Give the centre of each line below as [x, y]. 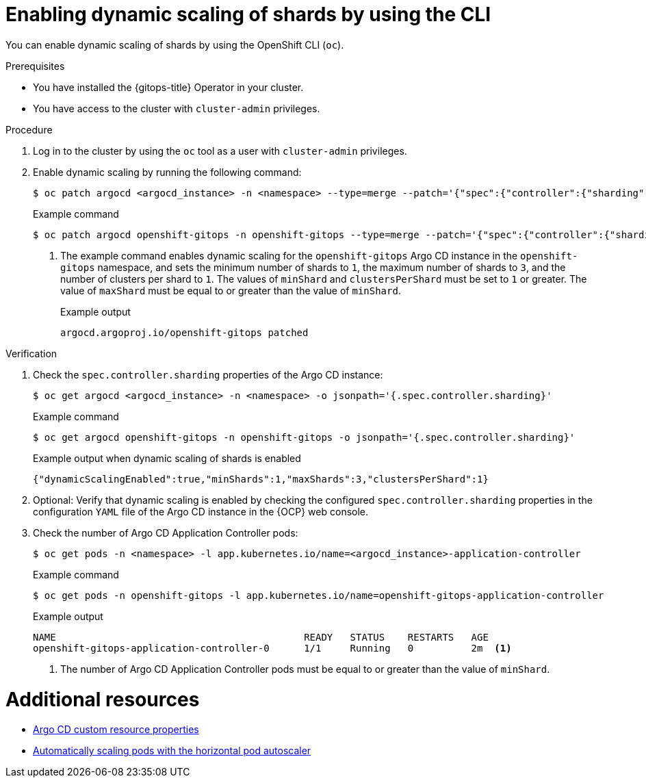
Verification [31, 353]
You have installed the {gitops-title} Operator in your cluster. [168, 87]
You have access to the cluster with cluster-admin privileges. [177, 108]
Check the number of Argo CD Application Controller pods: [166, 532]
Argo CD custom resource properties [116, 730]
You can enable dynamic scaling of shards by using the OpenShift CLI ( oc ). [175, 44]
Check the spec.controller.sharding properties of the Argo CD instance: [208, 374]
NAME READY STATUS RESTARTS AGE [261, 637]
